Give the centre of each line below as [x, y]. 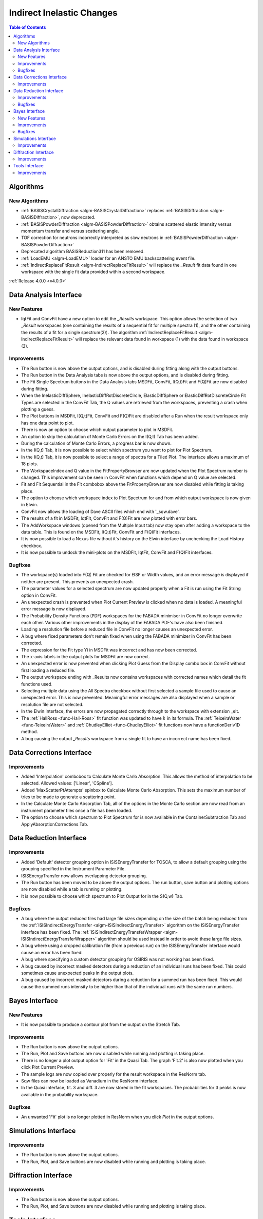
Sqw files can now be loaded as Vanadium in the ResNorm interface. [90, 1081]
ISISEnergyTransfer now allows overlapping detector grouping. [84, 876]
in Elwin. [30, 505]
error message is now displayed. [54, 609]
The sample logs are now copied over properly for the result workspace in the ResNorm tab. [114, 1074]
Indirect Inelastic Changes [63, 13]
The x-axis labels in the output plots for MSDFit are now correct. [86, 657]
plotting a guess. [38, 409]
